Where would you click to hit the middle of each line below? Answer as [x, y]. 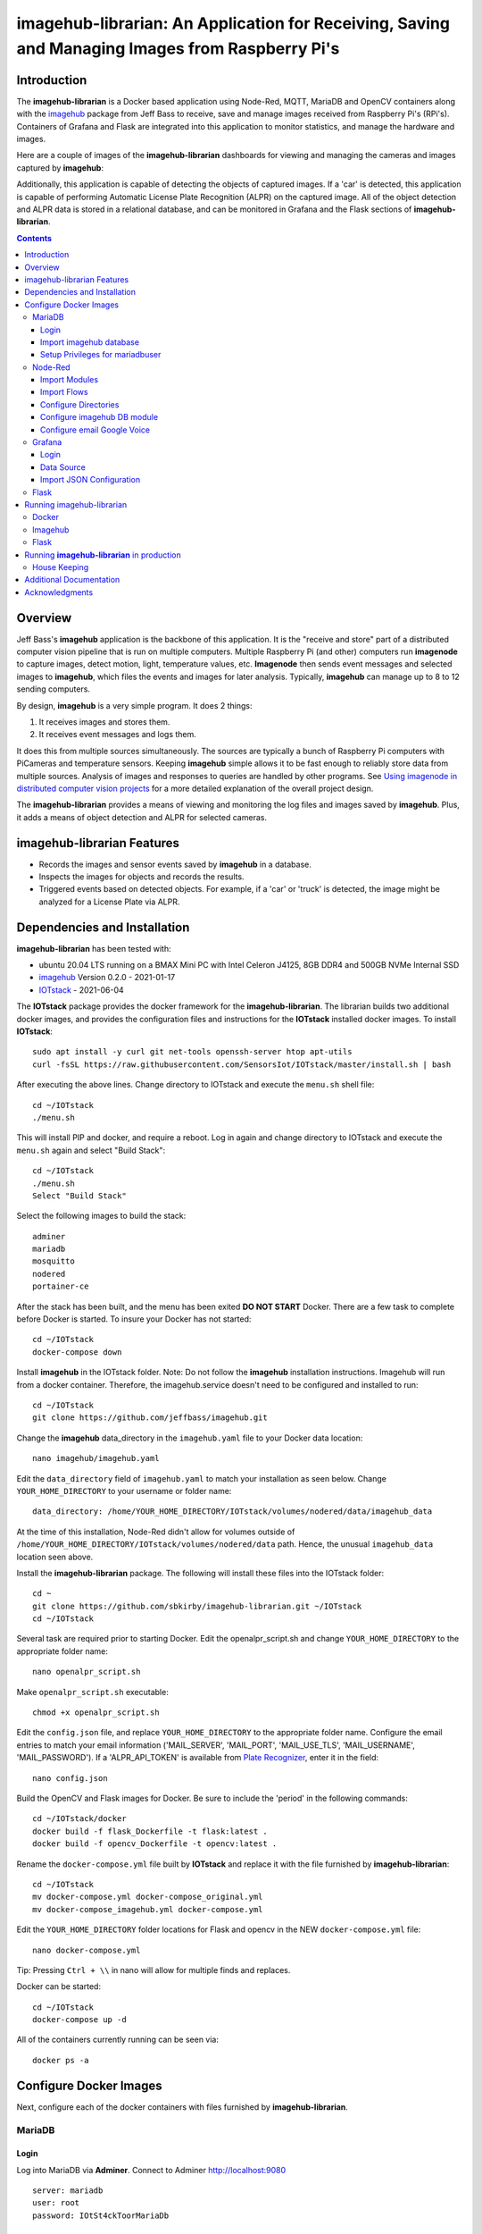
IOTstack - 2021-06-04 [81, 990]
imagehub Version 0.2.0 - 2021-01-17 [107, 978]
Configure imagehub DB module [100, 417]
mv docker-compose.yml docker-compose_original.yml [148, 1897]
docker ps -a [61, 2060]
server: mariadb [68, 2191]
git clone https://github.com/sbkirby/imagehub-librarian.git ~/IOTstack [197, 1606]
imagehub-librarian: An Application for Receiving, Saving [233, 23]
